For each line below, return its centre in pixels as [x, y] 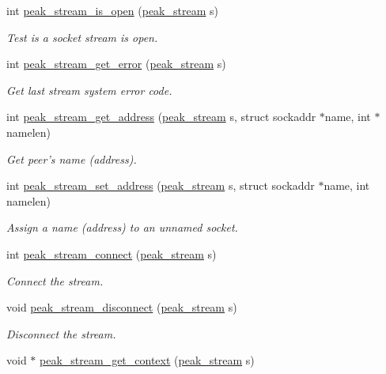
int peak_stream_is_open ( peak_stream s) [112, 10]
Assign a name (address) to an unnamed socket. [122, 227]
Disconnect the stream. [61, 333]
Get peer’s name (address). [72, 159]
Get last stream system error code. [89, 90]
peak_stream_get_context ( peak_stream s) [147, 360]
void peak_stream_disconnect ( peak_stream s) [122, 307]
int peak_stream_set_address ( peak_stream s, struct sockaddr [161, 185]
